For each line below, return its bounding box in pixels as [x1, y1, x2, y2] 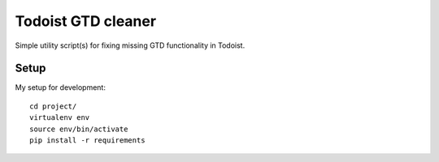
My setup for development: [15, 83, 106, 92]
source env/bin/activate [29, 124, 128, 134]
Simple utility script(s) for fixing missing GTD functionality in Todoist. [15, 40, 246, 50]
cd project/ [29, 101, 77, 111]
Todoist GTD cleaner [15, 12, 157, 30]
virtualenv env [29, 113, 90, 122]
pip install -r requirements [29, 136, 146, 145]
